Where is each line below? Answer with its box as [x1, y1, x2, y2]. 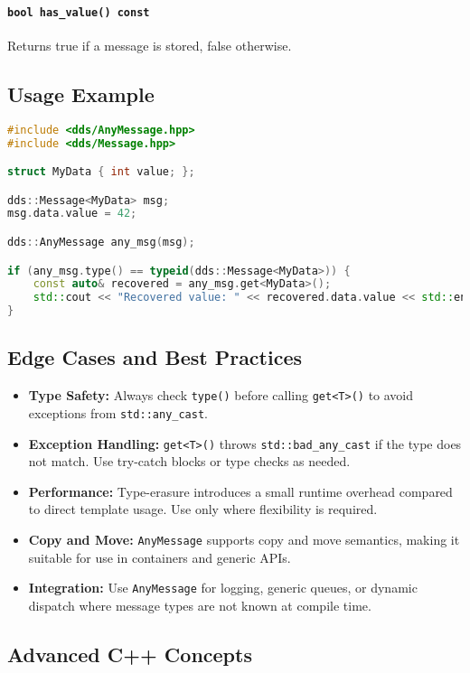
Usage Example [7, 79, 155, 107]
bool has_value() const [7, 5, 150, 19]
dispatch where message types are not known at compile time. [28, 595, 371, 614]
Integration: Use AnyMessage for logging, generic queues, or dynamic [28, 578, 418, 597]
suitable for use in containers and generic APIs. [28, 547, 291, 566]
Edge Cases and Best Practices [7, 343, 303, 371]
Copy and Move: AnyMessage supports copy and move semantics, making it [28, 529, 460, 548]
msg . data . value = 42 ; [7, 207, 137, 220]
